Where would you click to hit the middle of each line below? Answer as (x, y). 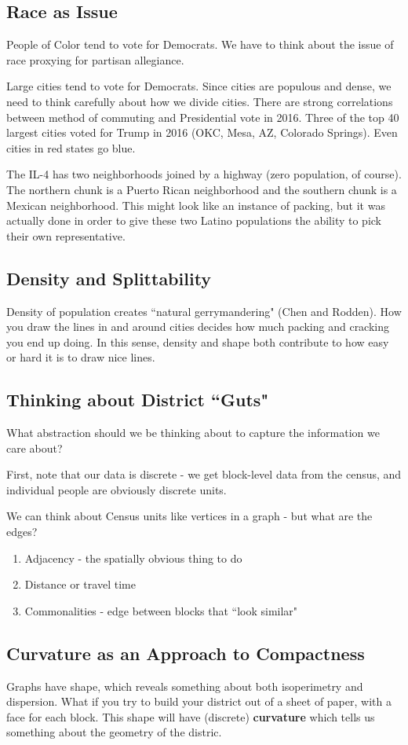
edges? (22, 532)
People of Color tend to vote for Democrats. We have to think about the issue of (200, 44)
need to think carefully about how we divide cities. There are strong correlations (200, 101)
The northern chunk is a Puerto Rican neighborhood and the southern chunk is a (202, 189)
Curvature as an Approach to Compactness (186, 653)
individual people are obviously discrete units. (117, 489)
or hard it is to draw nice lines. (81, 357)
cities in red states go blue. (71, 147)
